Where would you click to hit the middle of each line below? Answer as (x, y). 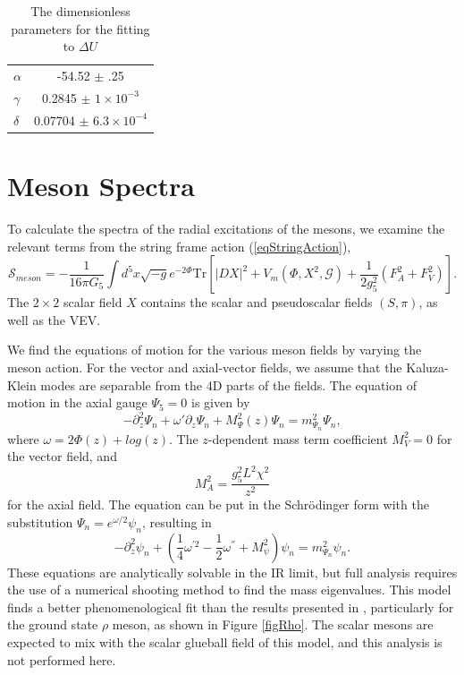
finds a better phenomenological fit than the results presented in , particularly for (231, 607)
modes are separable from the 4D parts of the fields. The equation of (228, 384)
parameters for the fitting (80, 28)
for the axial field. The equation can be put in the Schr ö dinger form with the (218, 504)
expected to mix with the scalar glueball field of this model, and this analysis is (225, 642)
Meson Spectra (101, 185)
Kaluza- (427, 367)
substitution (40, 521)
